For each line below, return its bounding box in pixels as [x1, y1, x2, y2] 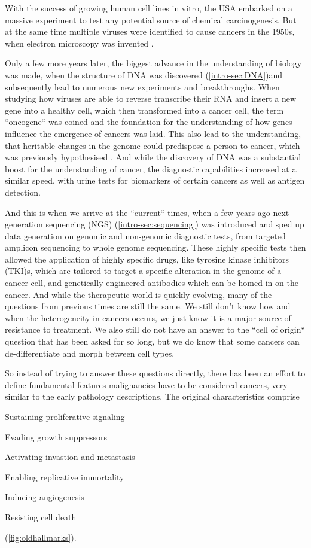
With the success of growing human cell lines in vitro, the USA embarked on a [5, 2, 293, 14]
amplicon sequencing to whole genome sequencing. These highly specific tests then [5, 241, 306, 254]
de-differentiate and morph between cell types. [5, 346, 175, 359]
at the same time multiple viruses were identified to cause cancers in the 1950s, [5, 25, 295, 38]
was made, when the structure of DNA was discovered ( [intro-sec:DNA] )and [5, 68, 283, 81]
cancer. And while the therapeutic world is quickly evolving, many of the [5, 288, 272, 300]
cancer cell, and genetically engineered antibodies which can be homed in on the [5, 276, 298, 289]
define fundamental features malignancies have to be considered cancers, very [5, 378, 288, 391]
